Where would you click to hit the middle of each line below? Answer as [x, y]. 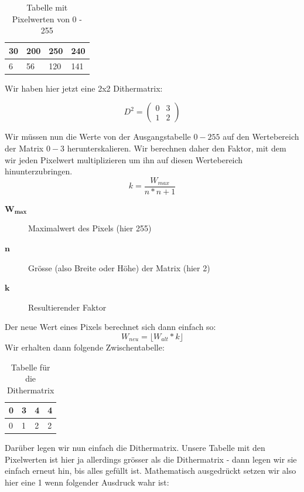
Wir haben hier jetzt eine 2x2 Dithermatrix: [84, 88]
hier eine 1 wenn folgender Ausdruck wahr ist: [87, 482]
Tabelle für [30, 367]
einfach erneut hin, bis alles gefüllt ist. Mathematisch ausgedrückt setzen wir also [151, 471]
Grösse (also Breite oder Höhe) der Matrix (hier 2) [119, 267]
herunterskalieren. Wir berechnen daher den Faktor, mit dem [177, 148]
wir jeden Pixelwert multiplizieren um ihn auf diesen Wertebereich [124, 159]
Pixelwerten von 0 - [47, 18]
